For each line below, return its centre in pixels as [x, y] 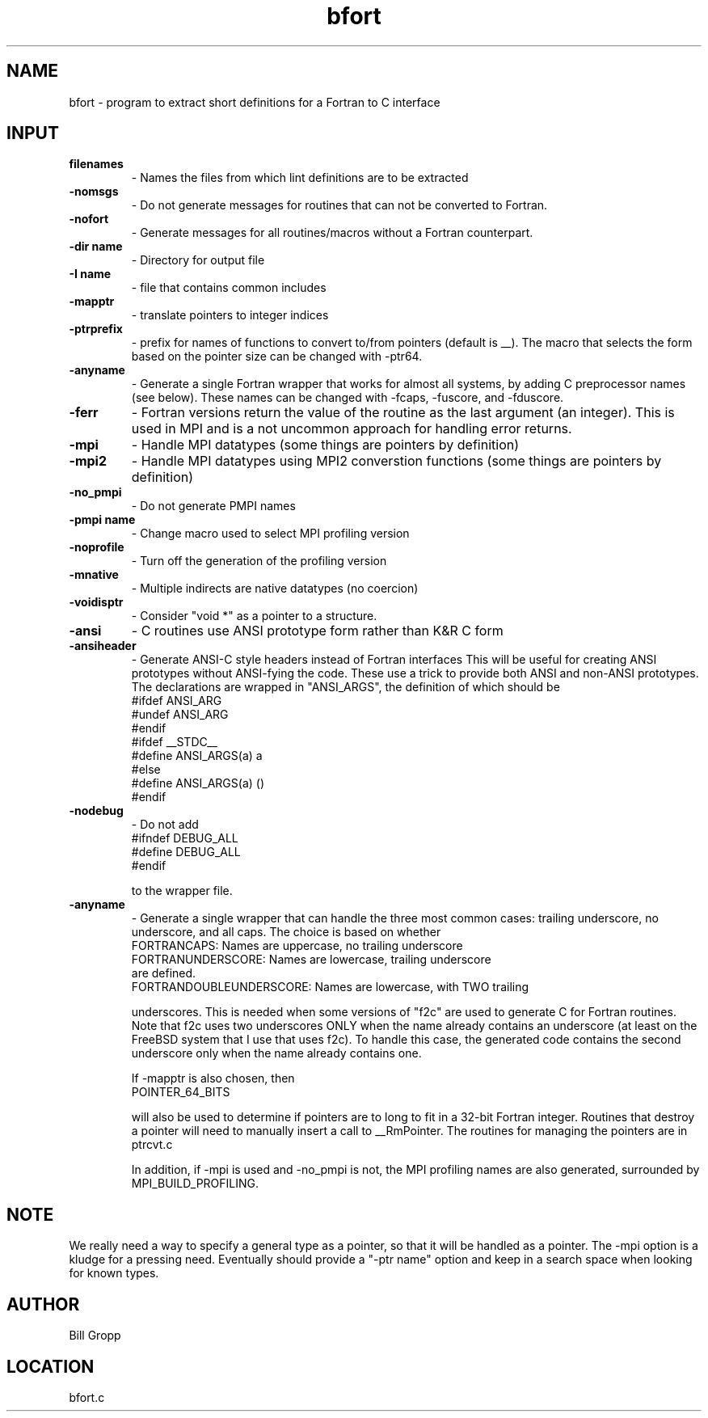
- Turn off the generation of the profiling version [259, 561]
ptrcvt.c [152, 1145]
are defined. [164, 973]
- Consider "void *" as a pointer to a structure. [254, 616]
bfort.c [87, 1397]
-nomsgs [94, 192]
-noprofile [97, 547]
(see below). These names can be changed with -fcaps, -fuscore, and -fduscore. [348, 398]
